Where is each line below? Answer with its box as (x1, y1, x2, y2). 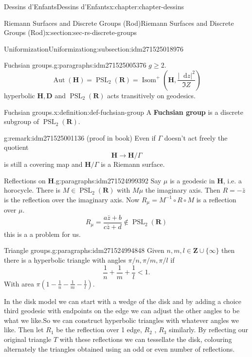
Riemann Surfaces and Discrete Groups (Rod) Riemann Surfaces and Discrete (4, 18, 234, 28)
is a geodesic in (170, 175, 215, 185)
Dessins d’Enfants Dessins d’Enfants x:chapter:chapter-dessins (4, 1, 184, 11)
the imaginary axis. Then (145, 185, 220, 195)
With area (4, 278, 34, 288)
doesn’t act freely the (164, 132, 228, 143)
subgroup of (4, 116, 39, 126)
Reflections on (4, 175, 46, 185)
